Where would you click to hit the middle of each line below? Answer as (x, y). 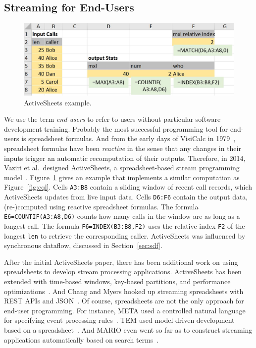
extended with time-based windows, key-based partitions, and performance (117, 281)
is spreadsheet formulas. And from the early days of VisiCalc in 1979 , (128, 138)
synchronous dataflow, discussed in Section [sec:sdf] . (83, 245)
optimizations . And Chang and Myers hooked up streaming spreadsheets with (124, 291)
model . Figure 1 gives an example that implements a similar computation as (122, 177)
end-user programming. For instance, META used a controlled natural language (125, 310)
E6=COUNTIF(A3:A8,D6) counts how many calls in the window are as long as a (122, 216)
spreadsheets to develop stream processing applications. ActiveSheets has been (123, 272)
